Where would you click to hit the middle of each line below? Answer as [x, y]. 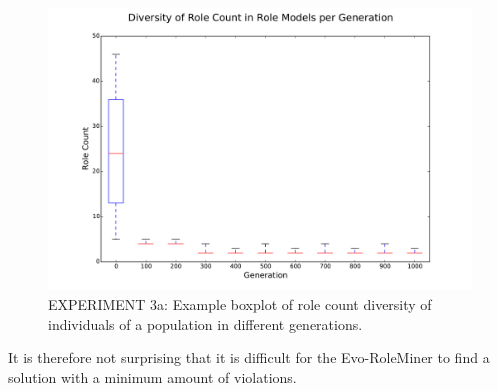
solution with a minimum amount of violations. [152, 376]
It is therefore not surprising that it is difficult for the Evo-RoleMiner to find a [249, 357]
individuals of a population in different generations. [205, 323]
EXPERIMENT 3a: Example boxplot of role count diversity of [240, 303]
